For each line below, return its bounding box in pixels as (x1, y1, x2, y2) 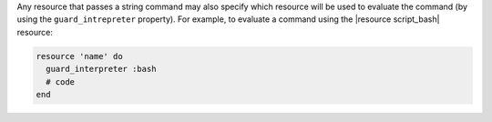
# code (46, 76, 76, 86)
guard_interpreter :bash (46, 64, 157, 75)
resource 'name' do (36, 51, 123, 61)
